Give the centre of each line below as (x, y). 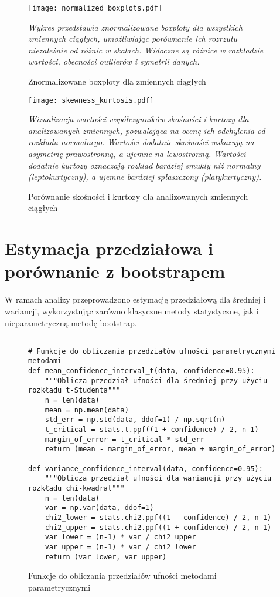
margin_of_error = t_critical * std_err (124, 439)
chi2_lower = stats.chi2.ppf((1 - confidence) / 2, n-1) (158, 517)
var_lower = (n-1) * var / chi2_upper (120, 537)
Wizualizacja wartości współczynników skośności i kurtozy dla (139, 119)
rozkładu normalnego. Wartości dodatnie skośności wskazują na (141, 142)
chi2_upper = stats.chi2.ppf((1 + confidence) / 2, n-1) (158, 527)
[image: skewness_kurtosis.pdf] (91, 100)
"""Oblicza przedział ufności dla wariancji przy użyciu (158, 479)
